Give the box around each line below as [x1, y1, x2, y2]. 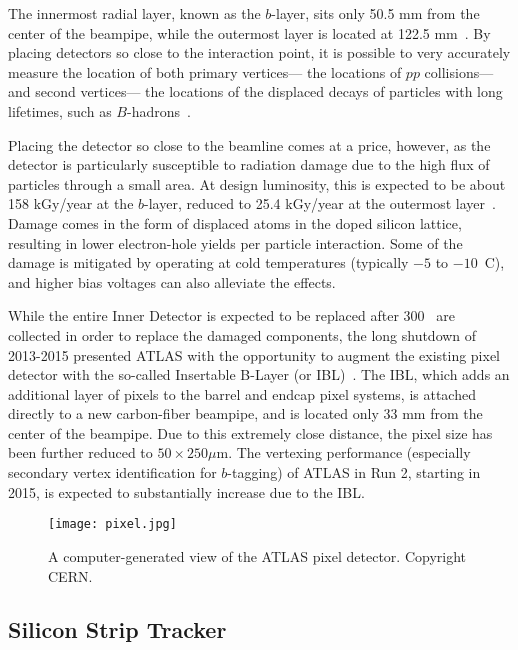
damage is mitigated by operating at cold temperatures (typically [8, 252, 409, 273]
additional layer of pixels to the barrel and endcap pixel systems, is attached [8, 383, 476, 404]
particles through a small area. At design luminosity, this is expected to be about [8, 173, 506, 194]
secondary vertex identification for [8, 462, 217, 483]
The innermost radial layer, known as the [8, 3, 261, 23]
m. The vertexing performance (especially [216, 442, 471, 463]
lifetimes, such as [8, 100, 112, 121]
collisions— [424, 61, 494, 82]
